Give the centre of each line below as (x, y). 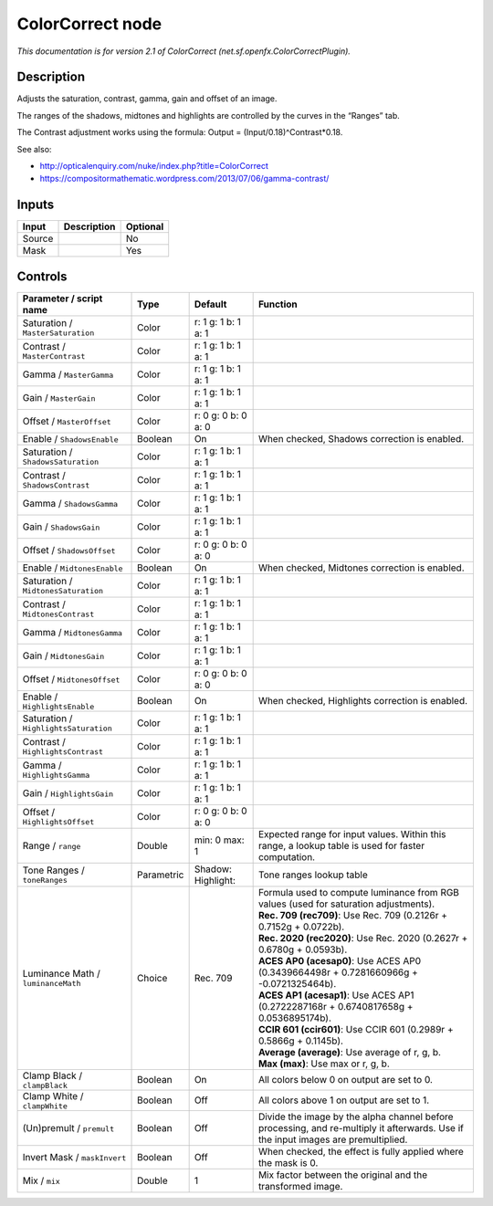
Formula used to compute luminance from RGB (359, 892)
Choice (152, 978)
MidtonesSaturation (63, 591)
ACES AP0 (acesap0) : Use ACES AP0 (340, 960)
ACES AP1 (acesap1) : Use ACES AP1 (336, 995)
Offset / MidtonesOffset (71, 678)
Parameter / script (63, 299)
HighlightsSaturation (68, 729)
